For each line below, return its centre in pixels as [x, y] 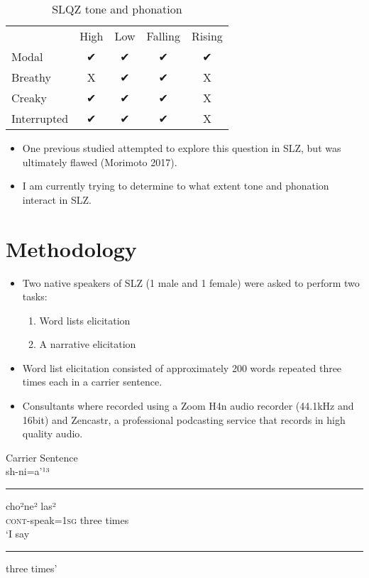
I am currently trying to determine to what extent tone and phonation [176, 186]
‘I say [18, 534]
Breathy [31, 77]
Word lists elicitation [85, 320]
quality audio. [53, 433]
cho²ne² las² [31, 506]
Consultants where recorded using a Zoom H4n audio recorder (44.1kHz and [188, 406]
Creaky [29, 98]
